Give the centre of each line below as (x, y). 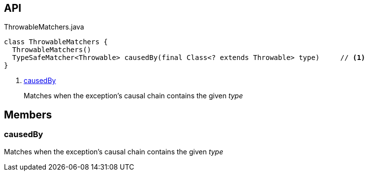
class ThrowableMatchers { (56, 42)
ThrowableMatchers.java (44, 27)
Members (28, 115)
